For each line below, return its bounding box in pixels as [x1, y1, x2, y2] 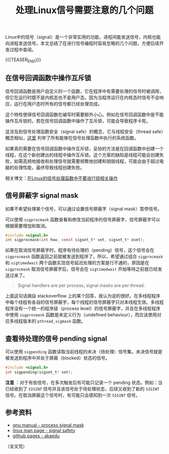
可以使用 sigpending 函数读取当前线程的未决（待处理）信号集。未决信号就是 [5, 349, 162, 355]
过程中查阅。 [9, 46, 36, 53]
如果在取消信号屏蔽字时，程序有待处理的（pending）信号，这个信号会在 [5, 247, 154, 253]
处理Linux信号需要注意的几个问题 [15, 5, 154, 16]
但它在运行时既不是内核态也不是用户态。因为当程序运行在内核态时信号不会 [5, 94, 159, 100]
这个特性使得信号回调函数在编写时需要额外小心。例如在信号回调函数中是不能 [5, 111, 164, 118]
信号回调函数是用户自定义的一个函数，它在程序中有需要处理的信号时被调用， [5, 88, 164, 94]
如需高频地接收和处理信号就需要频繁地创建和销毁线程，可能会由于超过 [14, 158, 159, 164]
